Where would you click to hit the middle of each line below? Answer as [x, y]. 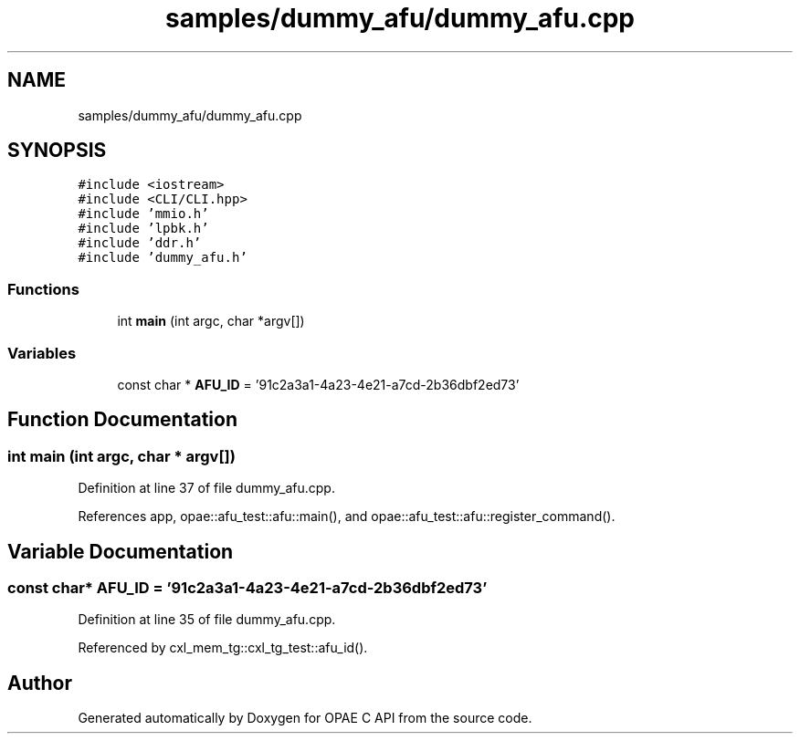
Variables [42, 353]
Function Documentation [122, 420]
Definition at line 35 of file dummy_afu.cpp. [207, 620]
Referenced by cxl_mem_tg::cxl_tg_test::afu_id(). [223, 648]
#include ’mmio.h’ [143, 214]
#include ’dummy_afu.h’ [163, 258]
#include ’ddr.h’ [140, 243]
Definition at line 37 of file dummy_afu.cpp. [206, 488]
